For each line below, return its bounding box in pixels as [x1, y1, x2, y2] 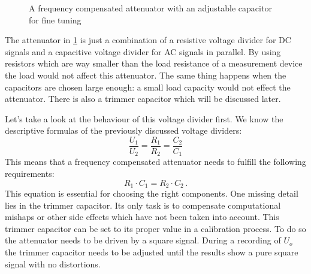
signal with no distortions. [5, 257, 101, 270]
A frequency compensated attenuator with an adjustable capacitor [29, 2, 272, 14]
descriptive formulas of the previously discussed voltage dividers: [5, 124, 242, 137]
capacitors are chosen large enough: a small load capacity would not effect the [5, 80, 291, 93]
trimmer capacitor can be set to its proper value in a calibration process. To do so [5, 222, 306, 234]
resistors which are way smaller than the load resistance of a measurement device [5, 57, 303, 70]
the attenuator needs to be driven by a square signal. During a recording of [5, 234, 281, 246]
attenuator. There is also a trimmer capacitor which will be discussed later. [5, 92, 281, 105]
